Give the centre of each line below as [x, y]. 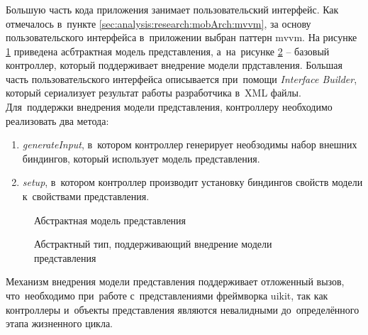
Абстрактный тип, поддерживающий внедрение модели [153, 244]
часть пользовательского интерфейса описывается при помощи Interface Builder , [182, 78]
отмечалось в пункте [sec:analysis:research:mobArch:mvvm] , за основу [158, 23]
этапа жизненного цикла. [60, 323]
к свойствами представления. [86, 196]
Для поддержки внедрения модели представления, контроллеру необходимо [169, 107]
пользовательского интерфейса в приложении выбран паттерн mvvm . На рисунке [182, 37]
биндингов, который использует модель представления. [141, 158]
